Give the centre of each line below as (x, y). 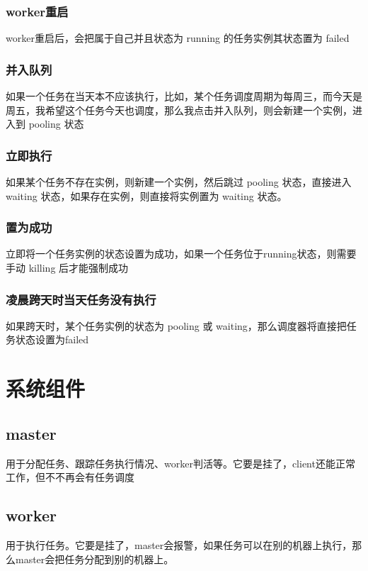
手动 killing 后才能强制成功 (67, 268)
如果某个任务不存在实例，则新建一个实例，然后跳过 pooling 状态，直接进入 (179, 182)
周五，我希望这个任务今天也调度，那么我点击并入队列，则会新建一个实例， (179, 110)
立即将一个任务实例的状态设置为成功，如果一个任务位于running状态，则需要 (181, 254)
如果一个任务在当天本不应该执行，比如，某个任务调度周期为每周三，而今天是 (184, 96)
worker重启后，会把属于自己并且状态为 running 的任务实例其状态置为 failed (178, 38)
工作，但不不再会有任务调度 (70, 477)
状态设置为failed (52, 339)
